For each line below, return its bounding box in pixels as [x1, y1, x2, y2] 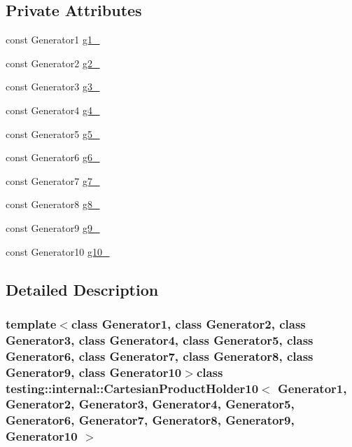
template [6, 315, 57, 332]
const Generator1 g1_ [6, 32, 100, 47]
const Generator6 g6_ [6, 150, 100, 165]
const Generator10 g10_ [6, 244, 110, 259]
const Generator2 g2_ [6, 55, 100, 70]
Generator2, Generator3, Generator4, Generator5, [6, 395, 295, 413]
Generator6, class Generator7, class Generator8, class [6, 347, 314, 364]
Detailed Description [6, 278, 159, 300]
